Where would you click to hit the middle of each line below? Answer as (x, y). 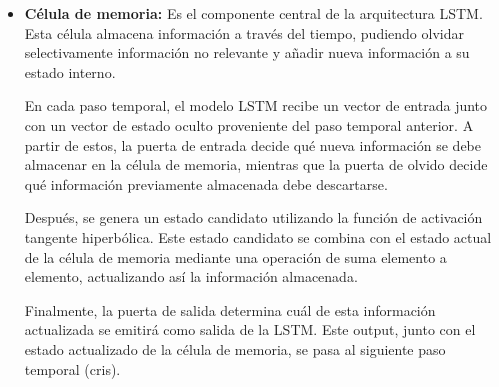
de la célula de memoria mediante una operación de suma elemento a (235, 256)
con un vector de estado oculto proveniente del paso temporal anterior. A (249, 124)
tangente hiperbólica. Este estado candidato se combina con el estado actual (258, 236)
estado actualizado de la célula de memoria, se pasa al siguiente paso (235, 348)
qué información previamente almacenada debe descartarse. (206, 183)
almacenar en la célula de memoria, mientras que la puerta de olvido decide (256, 164)
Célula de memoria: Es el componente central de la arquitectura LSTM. (253, 13)
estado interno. (70, 71)
